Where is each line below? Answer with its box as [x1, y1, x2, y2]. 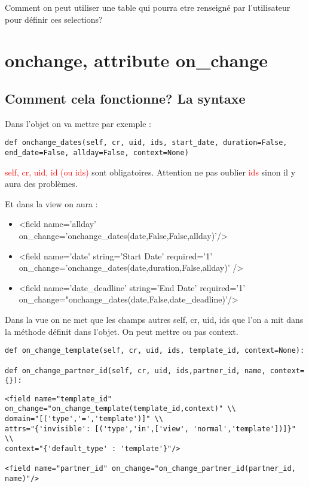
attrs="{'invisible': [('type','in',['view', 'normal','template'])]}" [5, 424, 296, 433]
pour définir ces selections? [5, 13, 103, 25]
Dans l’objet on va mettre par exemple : [5, 117, 151, 129]
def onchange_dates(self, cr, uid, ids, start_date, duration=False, [5, 138, 287, 147]
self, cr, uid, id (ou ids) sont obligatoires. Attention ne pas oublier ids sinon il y [5, 165, 296, 178]
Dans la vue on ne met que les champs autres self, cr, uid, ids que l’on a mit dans [5, 313, 304, 326]
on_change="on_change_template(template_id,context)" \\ [5, 404, 236, 413]
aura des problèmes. [5, 177, 78, 190]
